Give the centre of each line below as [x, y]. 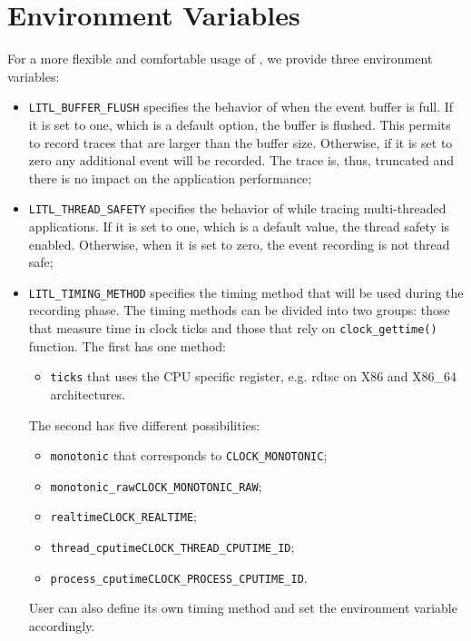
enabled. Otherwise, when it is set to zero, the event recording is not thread [239, 244]
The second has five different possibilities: [144, 424]
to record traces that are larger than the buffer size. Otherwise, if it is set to [240, 142]
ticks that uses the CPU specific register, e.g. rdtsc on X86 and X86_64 [254, 376]
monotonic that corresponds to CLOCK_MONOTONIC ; [189, 455]
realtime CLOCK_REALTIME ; [124, 516]
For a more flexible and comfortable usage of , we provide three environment [220, 59]
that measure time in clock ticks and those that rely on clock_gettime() [233, 328]
